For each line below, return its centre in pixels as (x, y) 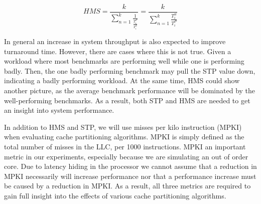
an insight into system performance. (59, 110)
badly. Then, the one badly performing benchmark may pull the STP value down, (130, 70)
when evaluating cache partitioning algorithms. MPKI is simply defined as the (124, 137)
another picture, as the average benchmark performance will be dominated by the (130, 90)
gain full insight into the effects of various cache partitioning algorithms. (115, 195)
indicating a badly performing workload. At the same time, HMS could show (122, 80)
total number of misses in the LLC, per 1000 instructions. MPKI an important (125, 147)
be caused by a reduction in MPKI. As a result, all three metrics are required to (127, 186)
